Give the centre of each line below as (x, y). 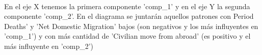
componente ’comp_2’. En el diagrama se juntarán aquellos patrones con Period (129, 16)
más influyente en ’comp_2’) (49, 46)
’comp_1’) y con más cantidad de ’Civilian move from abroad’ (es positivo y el (127, 36)
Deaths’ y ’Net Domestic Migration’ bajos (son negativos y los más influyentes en (131, 26)
